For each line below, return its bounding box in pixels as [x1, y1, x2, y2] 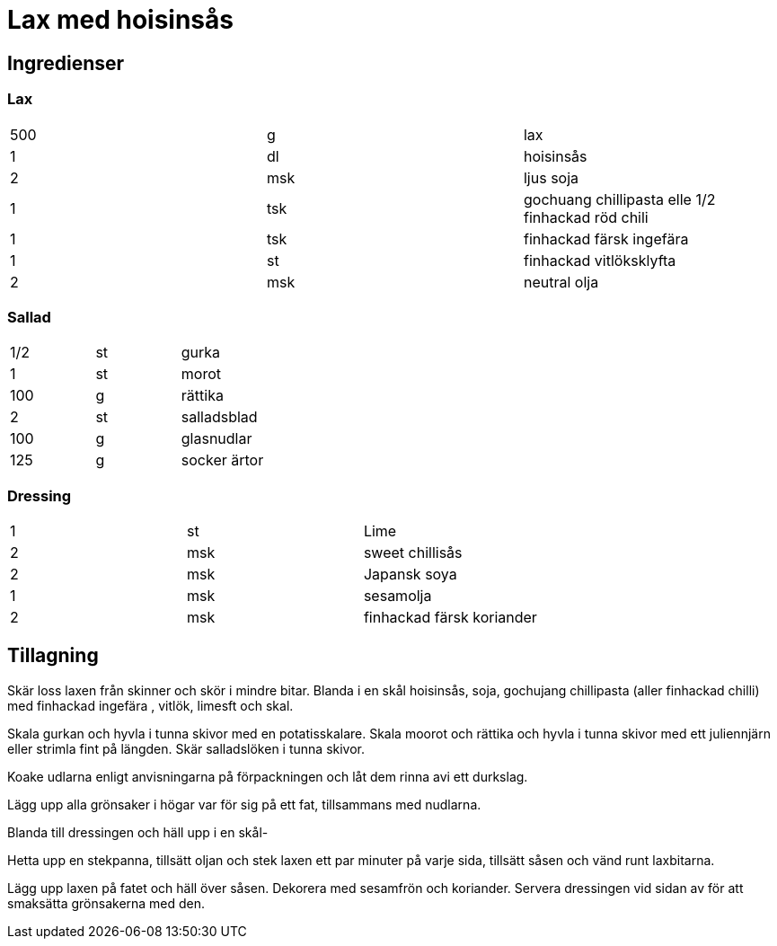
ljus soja [523, 168, 579, 187]
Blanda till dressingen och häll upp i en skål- [7, 824, 269, 840]
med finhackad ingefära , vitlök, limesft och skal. [7, 697, 294, 713]
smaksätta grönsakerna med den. [7, 895, 206, 911]
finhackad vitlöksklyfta [523, 251, 676, 270]
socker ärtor [181, 451, 264, 470]
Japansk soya [363, 565, 457, 584]
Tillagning [7, 644, 99, 668]
